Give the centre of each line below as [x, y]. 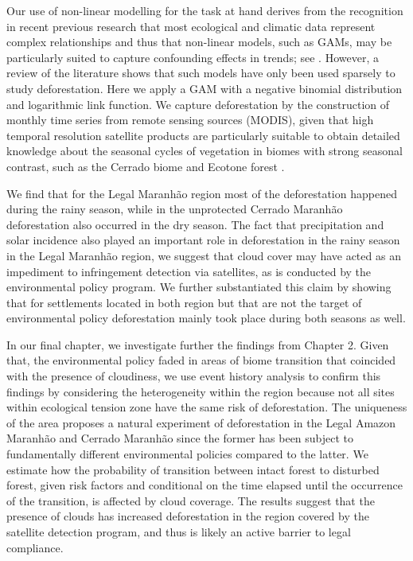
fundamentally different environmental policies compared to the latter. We [187, 454]
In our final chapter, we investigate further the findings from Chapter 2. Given [198, 344]
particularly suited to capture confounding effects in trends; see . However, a [193, 57]
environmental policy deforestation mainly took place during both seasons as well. [206, 318]
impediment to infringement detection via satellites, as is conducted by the [189, 271]
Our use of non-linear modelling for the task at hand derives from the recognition [205, 10]
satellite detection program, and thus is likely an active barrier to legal [179, 532]
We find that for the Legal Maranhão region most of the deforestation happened [202, 193]
